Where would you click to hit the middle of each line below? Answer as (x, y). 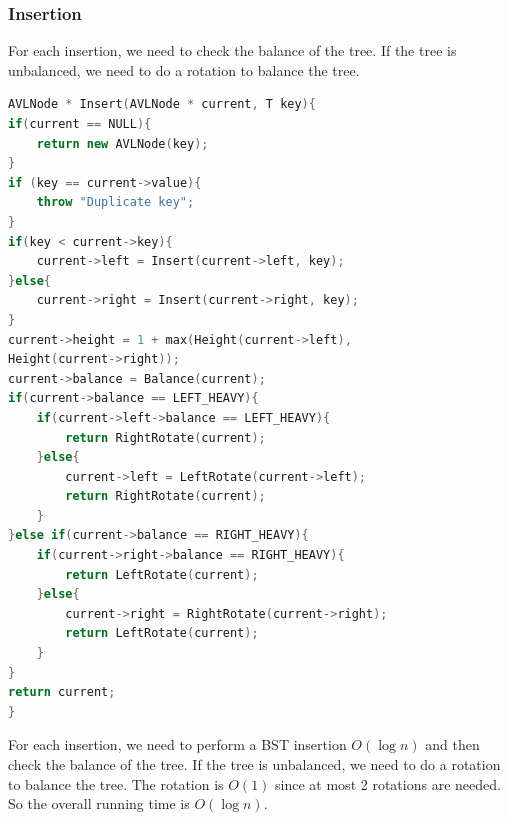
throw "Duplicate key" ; (115, 202)
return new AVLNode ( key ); (122, 143)
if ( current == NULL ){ (80, 124)
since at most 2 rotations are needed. (388, 783)
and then (452, 744)
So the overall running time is (99, 803)
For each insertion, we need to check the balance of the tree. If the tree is (232, 50)
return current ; (62, 692)
